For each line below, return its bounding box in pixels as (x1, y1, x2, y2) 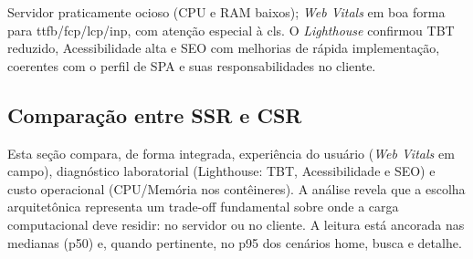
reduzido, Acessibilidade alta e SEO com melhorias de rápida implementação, (7, 38, 440, 57)
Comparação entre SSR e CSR (7, 100, 302, 129)
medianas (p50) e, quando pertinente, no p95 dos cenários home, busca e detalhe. (7, 233, 462, 252)
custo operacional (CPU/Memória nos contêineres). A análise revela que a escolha (7, 179, 466, 198)
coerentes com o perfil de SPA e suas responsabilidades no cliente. (7, 56, 376, 75)
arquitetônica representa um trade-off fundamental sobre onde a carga (7, 197, 399, 216)
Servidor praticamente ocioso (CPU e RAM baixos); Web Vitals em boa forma (7, 3, 446, 21)
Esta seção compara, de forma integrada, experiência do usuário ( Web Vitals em (7, 143, 455, 162)
